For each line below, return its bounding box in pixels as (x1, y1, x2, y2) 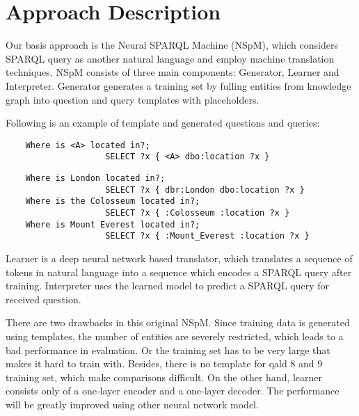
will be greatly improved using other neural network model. (6, 397, 259, 411)
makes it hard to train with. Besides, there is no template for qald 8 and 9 (6, 356, 323, 371)
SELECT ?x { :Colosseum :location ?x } (105, 207, 290, 218)
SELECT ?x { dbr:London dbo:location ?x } (105, 184, 305, 195)
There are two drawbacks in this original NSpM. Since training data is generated (6, 315, 350, 330)
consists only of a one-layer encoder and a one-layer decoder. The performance (6, 383, 340, 398)
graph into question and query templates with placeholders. (6, 92, 260, 106)
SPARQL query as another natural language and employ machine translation (6, 51, 335, 65)
